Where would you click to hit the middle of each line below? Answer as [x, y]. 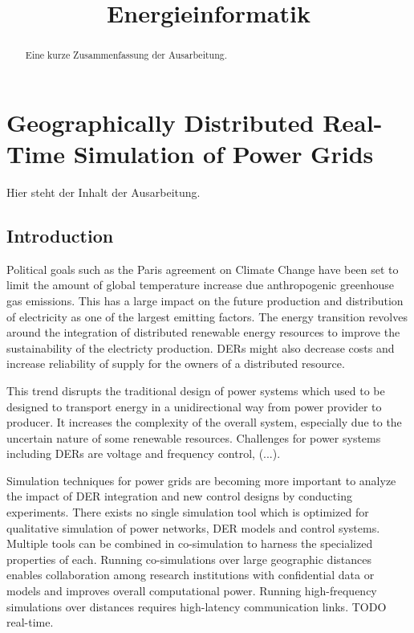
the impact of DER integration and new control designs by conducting [179, 496]
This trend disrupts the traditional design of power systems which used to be [196, 390]
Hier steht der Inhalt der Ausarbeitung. [103, 192]
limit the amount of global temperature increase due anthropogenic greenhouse [200, 285]
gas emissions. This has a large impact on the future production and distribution [205, 300]
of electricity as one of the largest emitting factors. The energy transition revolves [207, 316]
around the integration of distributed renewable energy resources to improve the [203, 332]
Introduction [60, 235]
